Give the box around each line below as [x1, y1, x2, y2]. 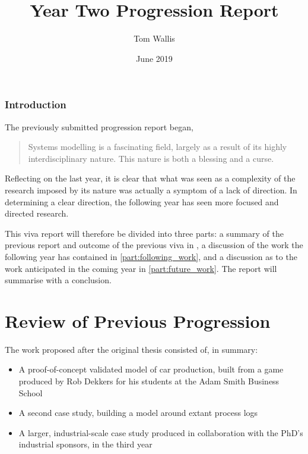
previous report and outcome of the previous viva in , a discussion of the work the [5, 239, 303, 251]
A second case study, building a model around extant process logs [18, 406, 258, 419]
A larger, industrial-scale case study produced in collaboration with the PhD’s [18, 426, 303, 439]
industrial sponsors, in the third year [18, 438, 153, 450]
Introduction [5, 97, 66, 112]
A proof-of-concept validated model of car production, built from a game [18, 363, 284, 375]
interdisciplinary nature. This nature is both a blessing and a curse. [28, 152, 274, 164]
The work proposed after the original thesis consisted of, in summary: [5, 343, 258, 355]
